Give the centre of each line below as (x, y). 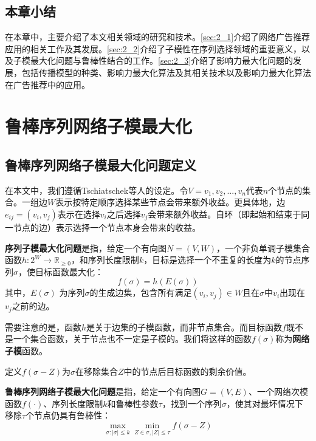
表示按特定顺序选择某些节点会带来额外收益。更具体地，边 (170, 202)
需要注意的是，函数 (43, 326)
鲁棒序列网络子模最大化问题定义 (101, 164)
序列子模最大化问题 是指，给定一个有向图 (86, 248)
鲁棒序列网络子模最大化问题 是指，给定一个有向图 (103, 391)
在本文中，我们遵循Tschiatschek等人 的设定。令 (97, 190)
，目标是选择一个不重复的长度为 (208, 260)
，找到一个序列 (192, 403)
